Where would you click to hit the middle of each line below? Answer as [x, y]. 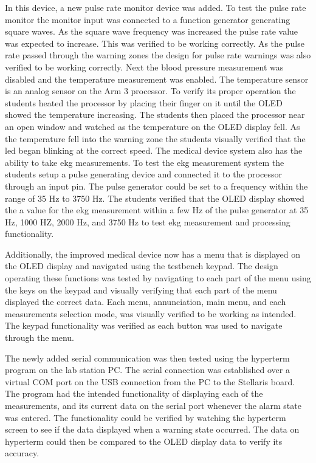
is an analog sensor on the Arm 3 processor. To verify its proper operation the [150, 91]
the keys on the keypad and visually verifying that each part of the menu [141, 290]
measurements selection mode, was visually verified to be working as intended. [151, 313]
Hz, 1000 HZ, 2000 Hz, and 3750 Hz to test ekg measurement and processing [148, 221]
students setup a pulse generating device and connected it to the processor [143, 174]
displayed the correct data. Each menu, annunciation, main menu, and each [146, 302]
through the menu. [40, 338]
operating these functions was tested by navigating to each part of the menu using [158, 278]
